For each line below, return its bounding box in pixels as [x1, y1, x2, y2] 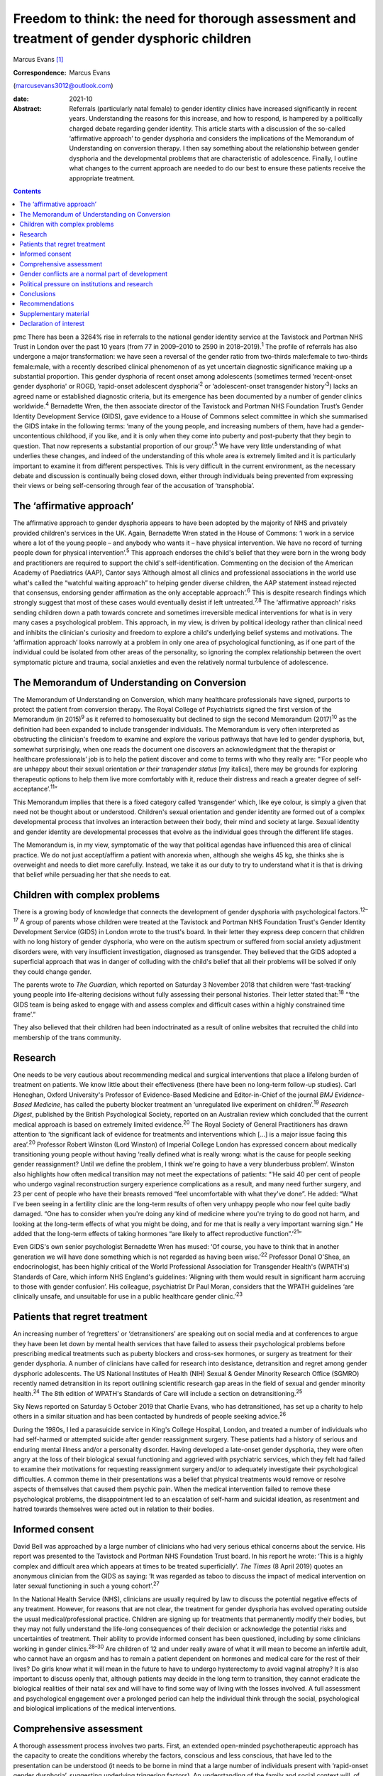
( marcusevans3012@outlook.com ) [13, 82, 113, 90]
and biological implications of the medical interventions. [13, 1704, 177, 1713]
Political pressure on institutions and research [19, 279, 153, 288]
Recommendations [19, 299, 74, 308]
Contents [13, 187, 42, 195]
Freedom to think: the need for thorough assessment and [13, 11, 357, 26]
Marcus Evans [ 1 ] [13, 55, 64, 64]
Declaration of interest [19, 320, 85, 328]
